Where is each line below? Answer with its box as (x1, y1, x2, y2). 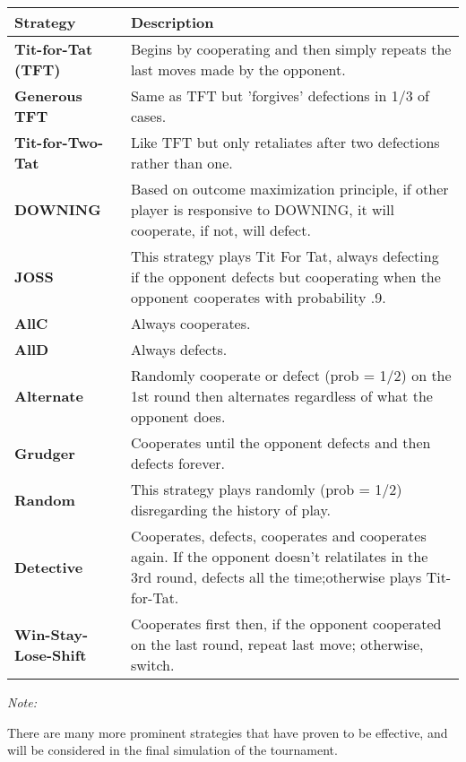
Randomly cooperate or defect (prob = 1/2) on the (130, 365, 452, 385)
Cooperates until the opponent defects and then (130, 432, 431, 453)
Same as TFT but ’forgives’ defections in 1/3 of (130, 85, 429, 106)
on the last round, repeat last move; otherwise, (130, 634, 424, 654)
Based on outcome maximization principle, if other (130, 178, 449, 199)
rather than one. (130, 152, 233, 173)
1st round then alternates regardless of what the (130, 385, 433, 406)
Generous (14, 85, 82, 106)
